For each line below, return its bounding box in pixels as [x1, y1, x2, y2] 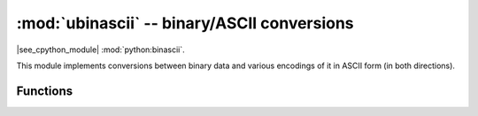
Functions [16, 83, 73, 98]
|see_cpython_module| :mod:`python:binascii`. [16, 44, 185, 55]
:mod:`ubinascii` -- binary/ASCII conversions [16, 13, 354, 33]
